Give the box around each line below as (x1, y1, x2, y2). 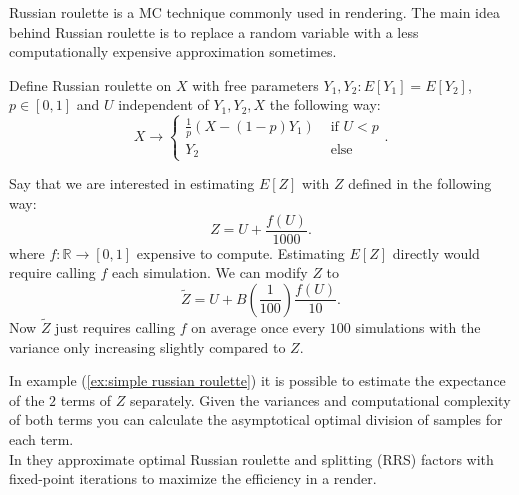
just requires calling (55, 317, 176, 337)
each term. (9, 428, 74, 449)
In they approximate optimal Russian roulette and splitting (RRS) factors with (9, 448, 494, 469)
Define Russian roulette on (9, 74, 172, 95)
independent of (118, 94, 209, 115)
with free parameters (192, 74, 319, 95)
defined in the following (348, 173, 492, 194)
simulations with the (355, 317, 481, 337)
